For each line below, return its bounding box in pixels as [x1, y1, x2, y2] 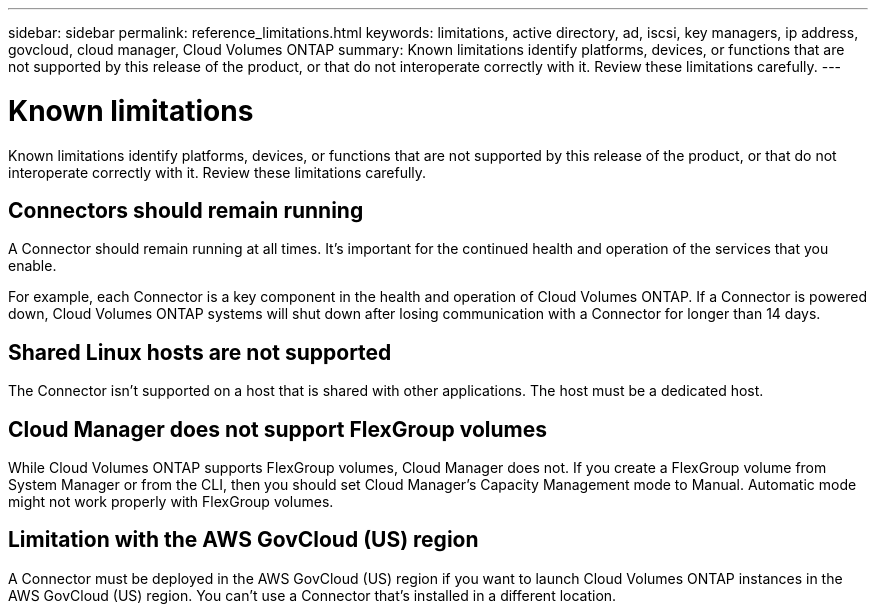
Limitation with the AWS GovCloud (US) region [8, 527, 479, 553]
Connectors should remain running [8, 197, 364, 223]
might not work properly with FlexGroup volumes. [8, 493, 334, 511]
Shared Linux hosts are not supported [8, 339, 392, 365]
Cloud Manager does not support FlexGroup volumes [8, 416, 548, 442]
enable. [8, 257, 57, 275]
